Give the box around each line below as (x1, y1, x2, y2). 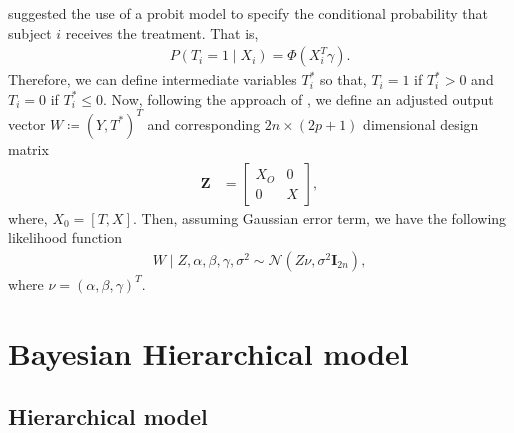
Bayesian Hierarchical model (8, 332, 409, 373)
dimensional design (363, 113, 479, 134)
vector (8, 113, 46, 134)
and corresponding (147, 113, 261, 134)
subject (8, 22, 52, 43)
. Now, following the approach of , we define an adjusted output (103, 88, 494, 109)
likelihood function (8, 227, 122, 248)
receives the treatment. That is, (65, 22, 259, 43)
